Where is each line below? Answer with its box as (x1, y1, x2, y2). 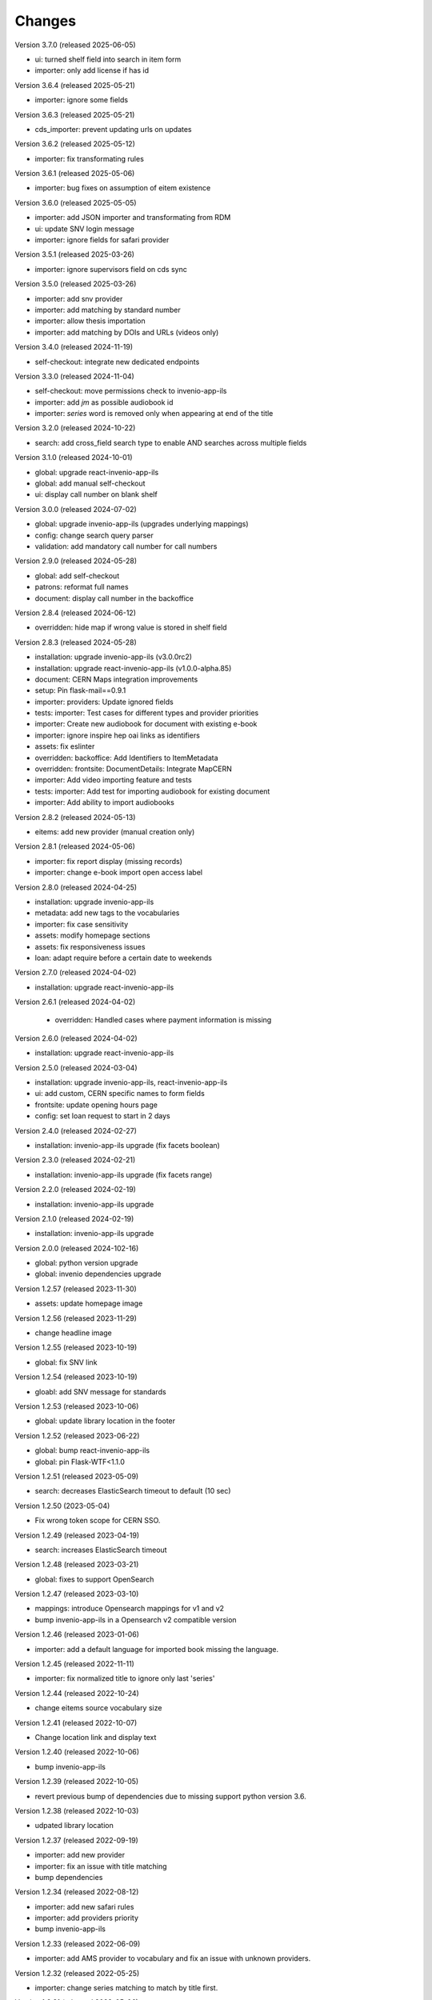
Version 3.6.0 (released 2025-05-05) (14, 198, 137, 207)
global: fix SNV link (34, 1357, 98, 1367)
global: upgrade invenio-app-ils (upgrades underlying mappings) (34, 519, 249, 529)
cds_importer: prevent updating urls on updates (34, 124, 192, 134)
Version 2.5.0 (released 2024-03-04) (14, 1062, 138, 1072)
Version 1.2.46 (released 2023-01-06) (14, 1630, 140, 1639)
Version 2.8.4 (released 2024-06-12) (14, 608, 136, 618)
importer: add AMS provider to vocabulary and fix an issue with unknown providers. (34, 1954, 311, 1963)
